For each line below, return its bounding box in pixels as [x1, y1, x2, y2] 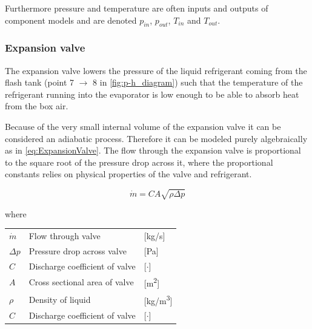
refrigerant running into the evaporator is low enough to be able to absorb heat [5, 87, 299, 100]
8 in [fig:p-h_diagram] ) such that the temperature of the [93, 76, 303, 89]
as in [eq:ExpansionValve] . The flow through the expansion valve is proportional [5, 144, 301, 157]
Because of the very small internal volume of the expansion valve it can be [5, 120, 281, 132]
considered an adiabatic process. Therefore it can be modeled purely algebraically [5, 132, 308, 144]
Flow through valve [28, 229, 101, 242]
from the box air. [5, 100, 68, 112]
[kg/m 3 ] [144, 292, 173, 307]
